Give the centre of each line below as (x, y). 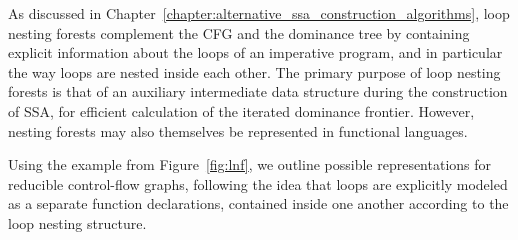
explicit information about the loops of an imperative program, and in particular (255, 52)
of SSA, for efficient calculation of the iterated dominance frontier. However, (241, 110)
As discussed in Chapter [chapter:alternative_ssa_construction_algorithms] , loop (259, 13)
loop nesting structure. (77, 222)
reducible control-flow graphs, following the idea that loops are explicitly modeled (258, 183)
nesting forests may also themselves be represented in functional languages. (238, 130)
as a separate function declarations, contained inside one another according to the (258, 203)
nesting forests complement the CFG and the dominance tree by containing (239, 32)
